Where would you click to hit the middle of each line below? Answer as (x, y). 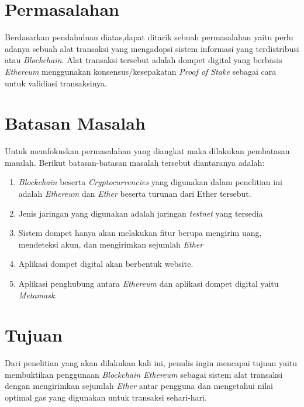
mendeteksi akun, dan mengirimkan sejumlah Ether (111, 244)
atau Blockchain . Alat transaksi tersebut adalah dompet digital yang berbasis (144, 60)
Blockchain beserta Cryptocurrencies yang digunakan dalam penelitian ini (150, 182)
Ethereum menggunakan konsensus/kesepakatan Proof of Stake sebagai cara (141, 71)
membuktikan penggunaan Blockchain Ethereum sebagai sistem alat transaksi (144, 374)
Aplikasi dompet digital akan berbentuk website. (106, 264)
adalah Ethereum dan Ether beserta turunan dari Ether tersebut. (135, 193)
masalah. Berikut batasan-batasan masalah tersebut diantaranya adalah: (135, 162)
